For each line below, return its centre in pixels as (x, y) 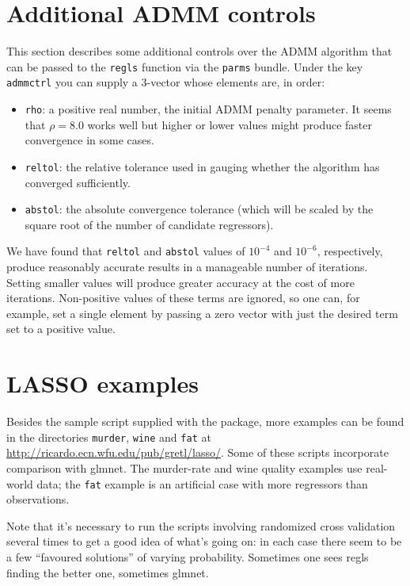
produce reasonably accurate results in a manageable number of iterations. (187, 267)
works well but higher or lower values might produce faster (230, 124)
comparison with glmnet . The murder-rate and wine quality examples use (184, 467)
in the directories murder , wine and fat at (109, 437)
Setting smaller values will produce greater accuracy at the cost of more (180, 282)
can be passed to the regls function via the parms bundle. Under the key (185, 66)
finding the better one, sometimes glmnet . (108, 572)
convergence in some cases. (89, 140)
